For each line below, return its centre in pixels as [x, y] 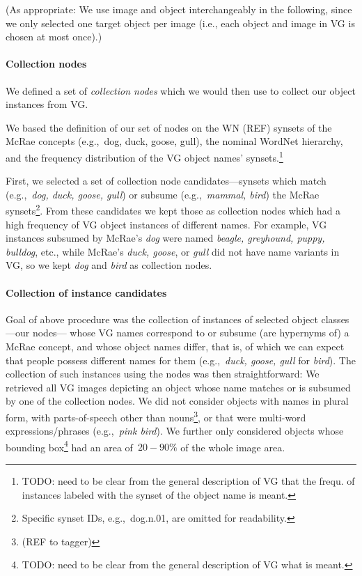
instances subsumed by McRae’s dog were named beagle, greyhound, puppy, [165, 238]
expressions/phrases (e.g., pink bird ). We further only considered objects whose [175, 431]
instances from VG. [47, 104]
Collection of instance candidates [86, 292]
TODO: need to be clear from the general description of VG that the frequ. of [188, 481]
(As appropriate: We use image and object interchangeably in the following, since [179, 9]
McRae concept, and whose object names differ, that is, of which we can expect [175, 346]
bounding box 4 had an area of [69, 446]
